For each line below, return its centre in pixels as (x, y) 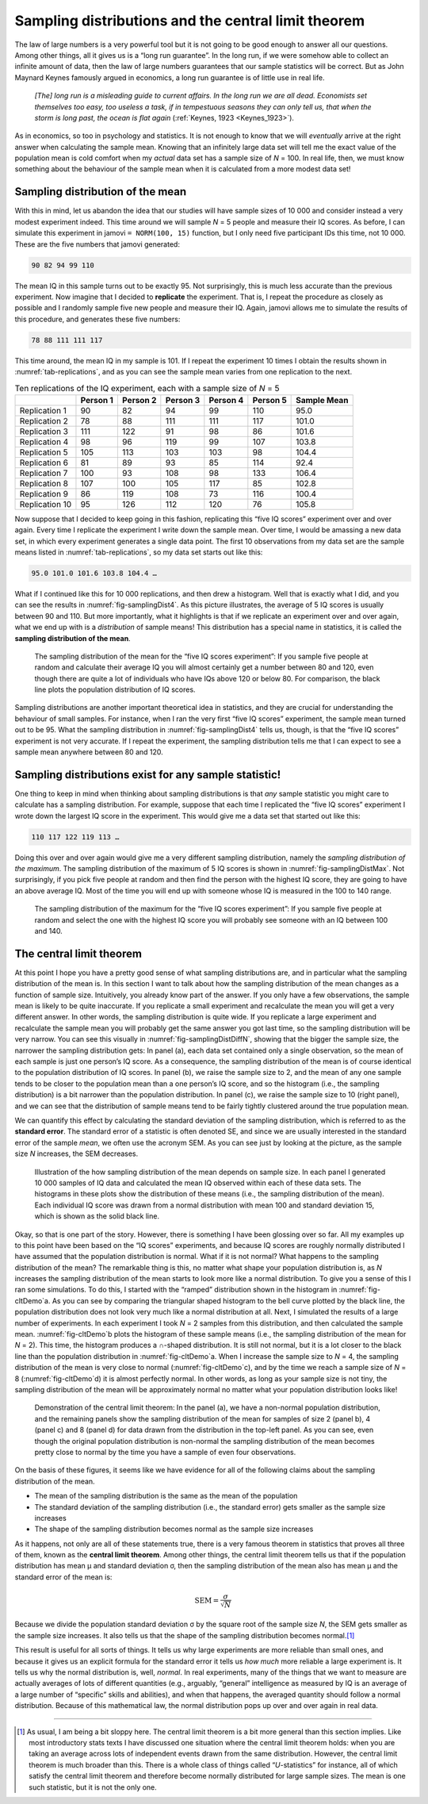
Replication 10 (46, 504)
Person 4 (226, 400)
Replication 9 (44, 493)
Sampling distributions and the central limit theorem (189, 21)
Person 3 (183, 400)
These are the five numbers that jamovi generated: (97, 244)
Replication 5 (44, 452)
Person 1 (97, 400)
